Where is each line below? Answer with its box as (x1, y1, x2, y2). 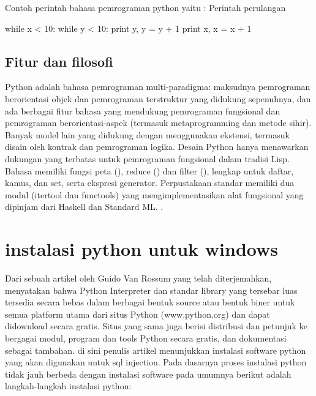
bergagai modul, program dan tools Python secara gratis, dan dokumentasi (5, 332, 287, 345)
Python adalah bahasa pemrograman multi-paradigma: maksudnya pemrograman (5, 80, 310, 93)
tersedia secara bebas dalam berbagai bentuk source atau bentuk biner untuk (5, 296, 295, 308)
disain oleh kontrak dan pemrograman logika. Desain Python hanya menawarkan (5, 140, 309, 153)
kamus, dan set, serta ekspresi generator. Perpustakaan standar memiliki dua (5, 176, 295, 189)
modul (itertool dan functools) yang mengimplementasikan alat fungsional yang (5, 188, 304, 201)
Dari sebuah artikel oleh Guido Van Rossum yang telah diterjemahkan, (5, 272, 272, 285)
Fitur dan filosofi (5, 51, 113, 70)
